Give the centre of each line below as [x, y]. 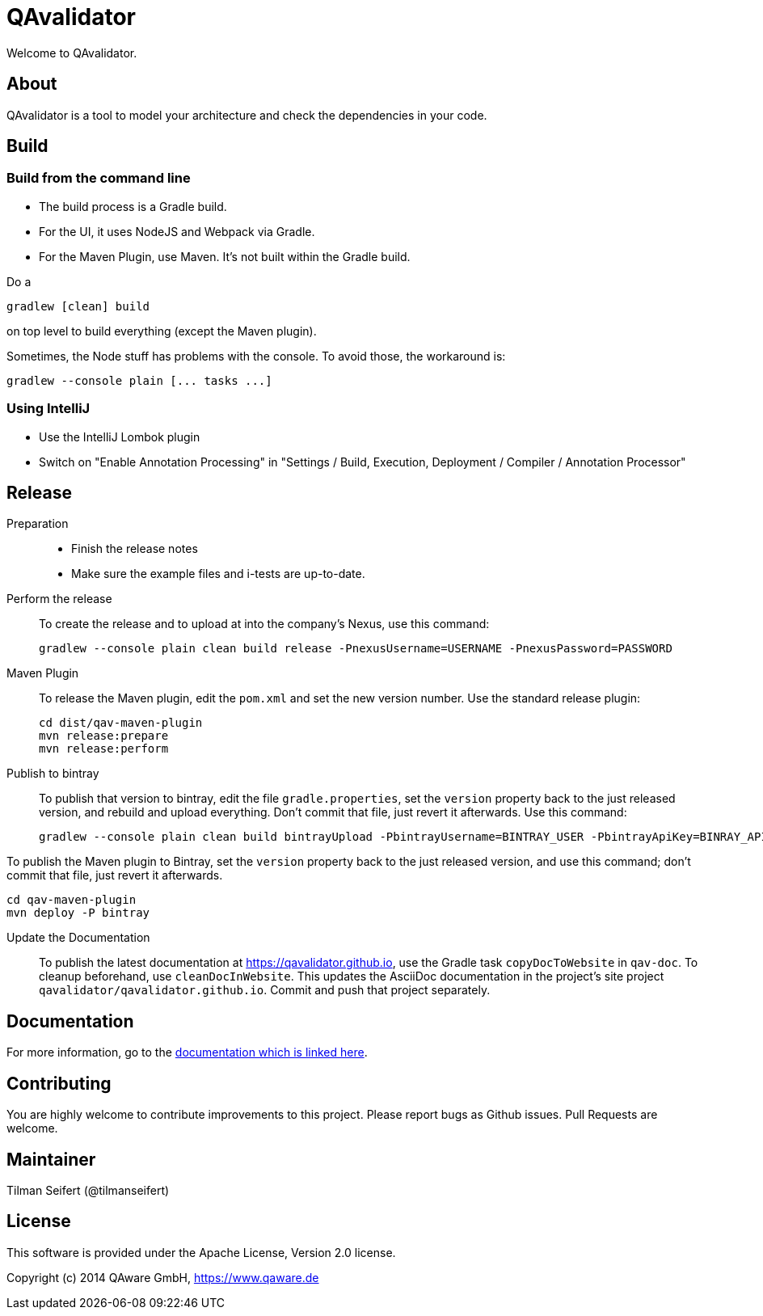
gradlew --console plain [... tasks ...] [139, 380]
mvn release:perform [104, 749]
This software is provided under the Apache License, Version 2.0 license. [201, 1252]
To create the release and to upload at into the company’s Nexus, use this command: [264, 624]
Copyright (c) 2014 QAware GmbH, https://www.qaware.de [163, 1277]
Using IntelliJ [48, 409]
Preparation [38, 524]
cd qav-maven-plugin [72, 900]
